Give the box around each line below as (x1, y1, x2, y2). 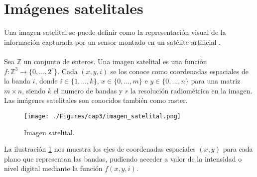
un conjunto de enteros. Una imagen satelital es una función (23, 56, 207, 66)
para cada (223, 144, 253, 154)
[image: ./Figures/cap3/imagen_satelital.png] (24, 112, 181, 120)
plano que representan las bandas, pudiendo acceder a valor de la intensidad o (4, 153, 242, 164)
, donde (35, 76, 58, 86)
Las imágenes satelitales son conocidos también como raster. (4, 95, 188, 105)
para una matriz (191, 76, 241, 86)
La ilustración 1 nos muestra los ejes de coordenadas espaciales (4, 144, 196, 154)
